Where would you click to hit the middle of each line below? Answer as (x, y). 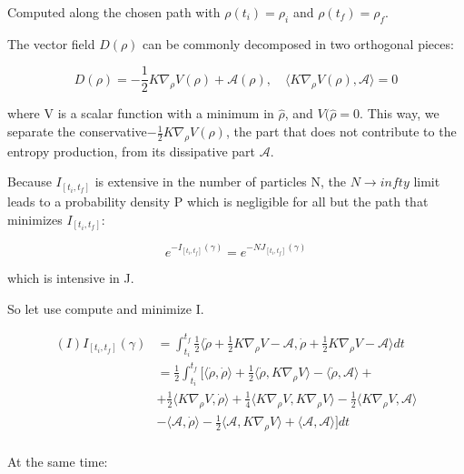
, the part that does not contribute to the (341, 131)
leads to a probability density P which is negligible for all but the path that (218, 201)
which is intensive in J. (71, 278)
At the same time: (58, 461)
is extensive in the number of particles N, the (221, 182)
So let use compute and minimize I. (106, 308)
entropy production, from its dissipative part (132, 151)
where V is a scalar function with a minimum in (141, 113)
